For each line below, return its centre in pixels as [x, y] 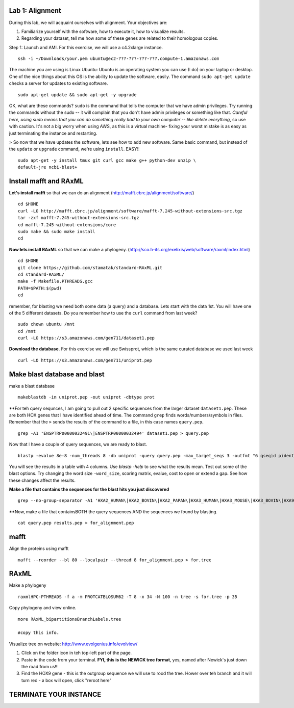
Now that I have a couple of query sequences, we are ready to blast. [78, 445]
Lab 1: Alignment [35, 11]
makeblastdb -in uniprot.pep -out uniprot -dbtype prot [86, 397]
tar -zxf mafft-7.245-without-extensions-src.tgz [79, 218]
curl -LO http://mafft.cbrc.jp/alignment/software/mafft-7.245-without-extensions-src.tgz [130, 211]
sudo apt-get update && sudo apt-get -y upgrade [77, 95]
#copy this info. [38, 633]
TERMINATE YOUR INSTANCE [55, 694]
